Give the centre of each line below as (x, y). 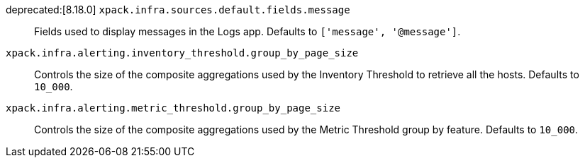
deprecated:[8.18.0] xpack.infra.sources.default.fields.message (178, 10)
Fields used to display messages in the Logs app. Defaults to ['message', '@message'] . (247, 31)
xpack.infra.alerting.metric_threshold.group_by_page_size (173, 108)
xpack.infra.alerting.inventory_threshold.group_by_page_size (182, 53)
